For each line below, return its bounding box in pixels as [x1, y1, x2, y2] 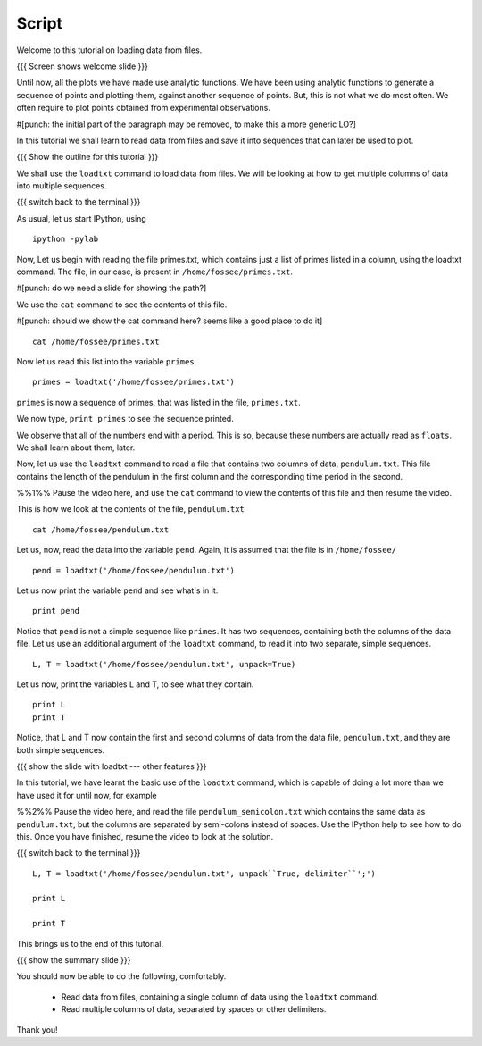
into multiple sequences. [16, 180, 107, 191]
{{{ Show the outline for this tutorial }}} [16, 152, 159, 163]
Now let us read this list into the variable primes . [16, 356, 197, 366]
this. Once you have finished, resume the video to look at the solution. [16, 831, 274, 841]
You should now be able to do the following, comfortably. [16, 971, 227, 982]
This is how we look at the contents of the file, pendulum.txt [16, 504, 245, 515]
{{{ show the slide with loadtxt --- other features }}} [16, 760, 207, 772]
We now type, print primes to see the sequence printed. [16, 414, 234, 424]
